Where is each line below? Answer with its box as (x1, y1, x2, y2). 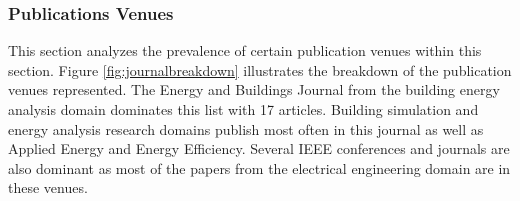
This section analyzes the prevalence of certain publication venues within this (8, 40, 482, 61)
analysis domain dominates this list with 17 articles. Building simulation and (8, 99, 479, 119)
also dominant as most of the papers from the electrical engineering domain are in (8, 157, 511, 178)
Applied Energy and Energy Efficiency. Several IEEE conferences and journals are (8, 138, 510, 159)
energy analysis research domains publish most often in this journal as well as (8, 118, 484, 139)
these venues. (8, 177, 88, 198)
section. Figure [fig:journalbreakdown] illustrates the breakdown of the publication (8, 59, 512, 80)
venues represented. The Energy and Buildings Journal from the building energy (8, 79, 500, 100)
